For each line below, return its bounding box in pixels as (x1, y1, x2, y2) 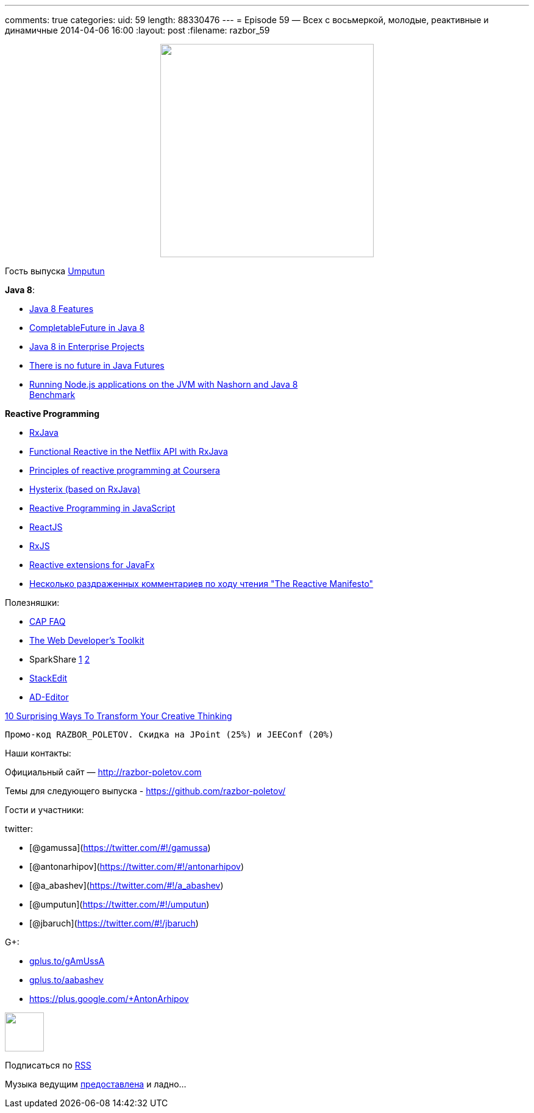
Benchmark (29, 389, 76, 400)
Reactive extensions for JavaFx (29, 560, 155, 570)
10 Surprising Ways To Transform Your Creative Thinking (5, 711, 232, 721)
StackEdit (29, 673, 68, 683)
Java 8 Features (29, 304, 94, 314)
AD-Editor (29, 692, 69, 702)
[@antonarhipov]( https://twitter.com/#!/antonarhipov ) (29, 861, 244, 872)
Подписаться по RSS (5, 1060, 91, 1070)
